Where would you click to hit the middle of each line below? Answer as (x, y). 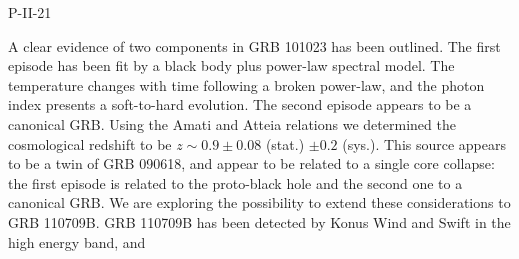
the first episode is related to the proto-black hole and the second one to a (235, 182)
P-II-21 (30, 12)
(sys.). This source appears (424, 143)
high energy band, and (77, 241)
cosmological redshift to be (90, 143)
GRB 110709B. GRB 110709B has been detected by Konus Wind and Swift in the (259, 221)
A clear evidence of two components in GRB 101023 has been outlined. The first (254, 45)
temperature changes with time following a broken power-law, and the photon (246, 84)
